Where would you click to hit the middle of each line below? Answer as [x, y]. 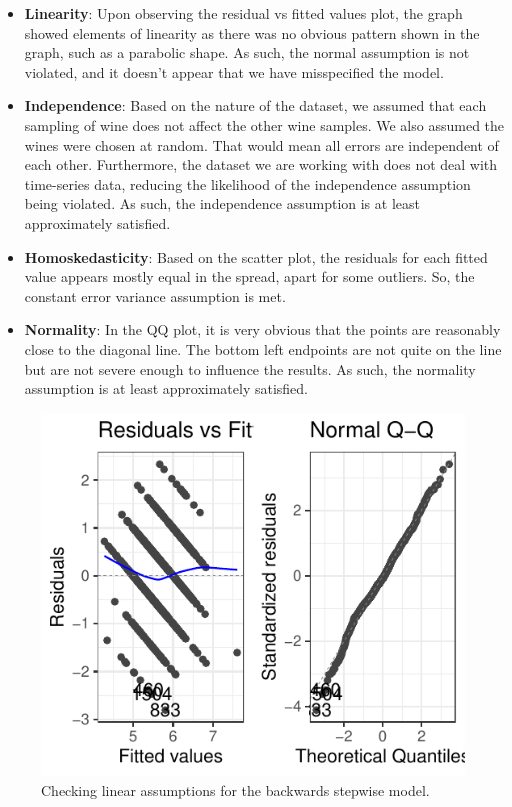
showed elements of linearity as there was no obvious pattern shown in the [252, 32]
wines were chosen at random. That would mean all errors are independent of [261, 144]
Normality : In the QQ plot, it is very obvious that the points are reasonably [262, 329]
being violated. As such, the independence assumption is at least [222, 203]
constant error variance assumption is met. [155, 295]
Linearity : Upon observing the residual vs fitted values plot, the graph [243, 13]
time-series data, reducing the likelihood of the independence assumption [247, 183]
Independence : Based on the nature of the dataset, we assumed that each [255, 105]
